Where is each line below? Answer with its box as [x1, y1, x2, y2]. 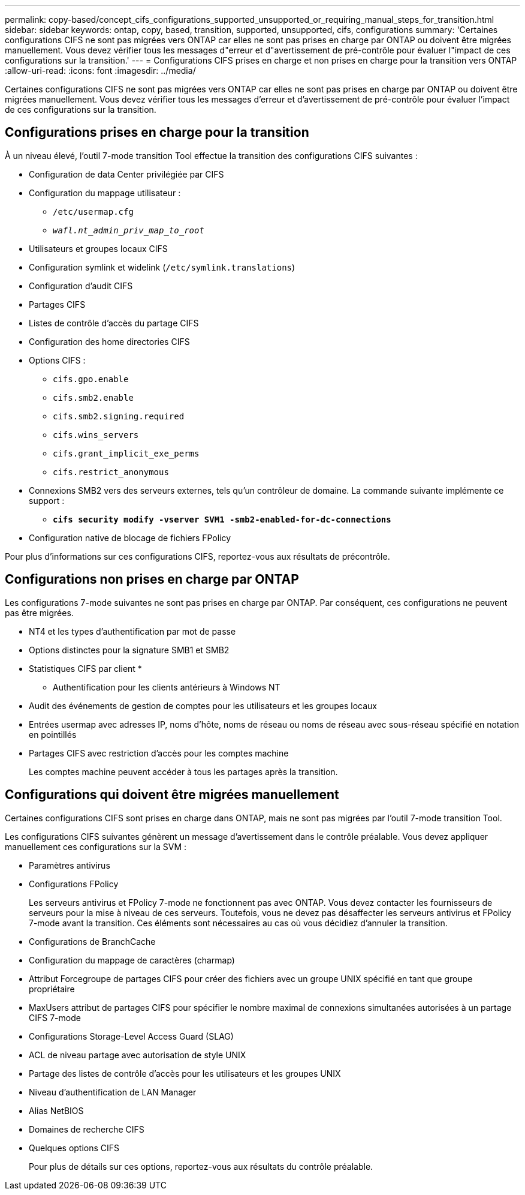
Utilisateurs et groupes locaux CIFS [29, 243, 168, 254]
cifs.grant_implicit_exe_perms [53, 448, 200, 458]
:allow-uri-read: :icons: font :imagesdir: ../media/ [5, 65, 196, 76]
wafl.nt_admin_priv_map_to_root [53, 225, 204, 235]
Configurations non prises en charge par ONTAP [5, 572, 299, 587]
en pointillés [29, 729, 77, 740]
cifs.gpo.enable [53, 374, 129, 384]
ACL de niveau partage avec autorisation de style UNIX [29, 1049, 246, 1060]
